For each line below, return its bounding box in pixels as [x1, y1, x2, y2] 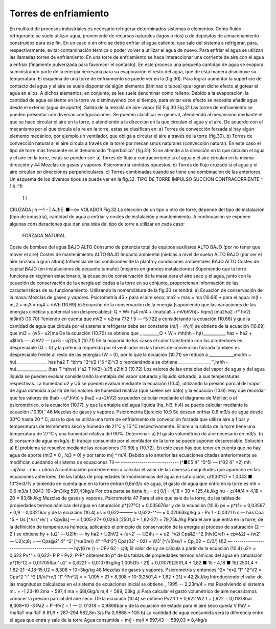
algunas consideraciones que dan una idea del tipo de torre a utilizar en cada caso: [9, 221, 185, 227]
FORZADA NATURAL [22, 233, 66, 239]
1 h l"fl [9, 183, 23, 190]
